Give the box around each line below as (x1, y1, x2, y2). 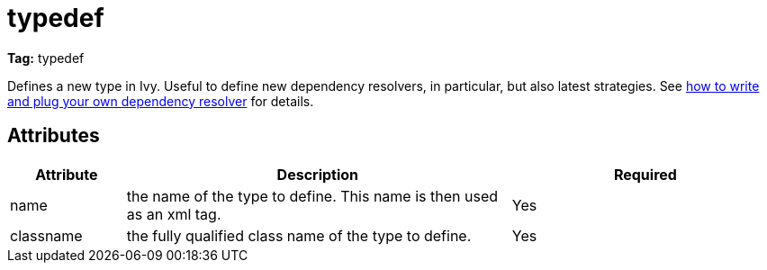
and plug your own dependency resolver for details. (7, 93, 314, 109)
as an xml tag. (126, 204, 221, 223)
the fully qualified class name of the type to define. (126, 226, 472, 245)
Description (276, 165, 359, 184)
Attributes (7, 124, 100, 148)
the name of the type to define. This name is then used (126, 186, 499, 205)
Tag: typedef (7, 49, 85, 66)
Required (613, 165, 677, 184)
